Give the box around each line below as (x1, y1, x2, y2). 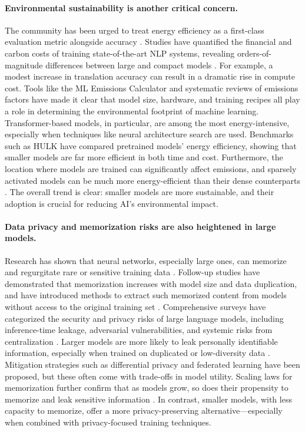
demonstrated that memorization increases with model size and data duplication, (5, 277, 297, 289)
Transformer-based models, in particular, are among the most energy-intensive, (5, 116, 290, 128)
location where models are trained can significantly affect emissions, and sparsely (5, 162, 297, 174)
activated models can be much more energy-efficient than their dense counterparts (5, 174, 301, 186)
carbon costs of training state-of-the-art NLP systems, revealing (5, 47, 235, 59)
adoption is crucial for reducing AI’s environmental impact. (5, 197, 218, 209)
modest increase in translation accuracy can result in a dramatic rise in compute (5, 70, 295, 83)
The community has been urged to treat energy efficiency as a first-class (5, 24, 264, 36)
